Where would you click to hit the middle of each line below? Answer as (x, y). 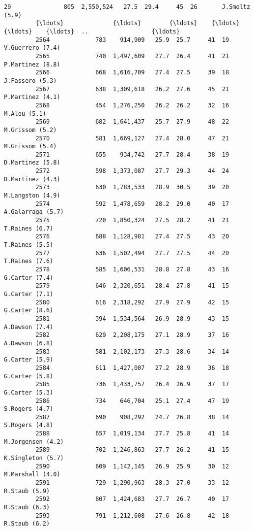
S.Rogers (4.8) (29, 425)
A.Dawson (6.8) (29, 343)
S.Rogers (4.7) (29, 409)
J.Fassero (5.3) (30, 81)
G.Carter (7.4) (29, 278)
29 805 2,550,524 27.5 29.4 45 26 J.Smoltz (127, 7)
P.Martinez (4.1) (32, 97)
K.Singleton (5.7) (34, 458)
